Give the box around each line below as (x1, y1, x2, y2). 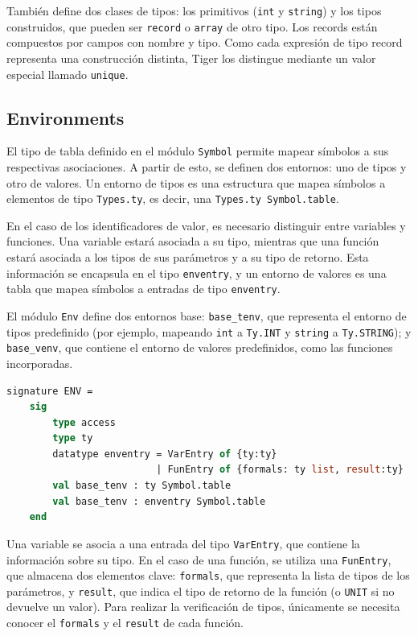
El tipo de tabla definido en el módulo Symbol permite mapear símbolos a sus (6, 142, 389, 159)
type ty (52, 432, 93, 444)
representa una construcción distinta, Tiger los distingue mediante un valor (6, 49, 376, 66)
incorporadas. (6, 354, 73, 371)
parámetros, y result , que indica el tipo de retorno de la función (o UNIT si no (6, 582, 395, 599)
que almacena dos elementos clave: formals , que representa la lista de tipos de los (6, 567, 410, 584)
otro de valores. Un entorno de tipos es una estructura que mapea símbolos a (6, 174, 386, 191)
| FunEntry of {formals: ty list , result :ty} (156, 464, 404, 476)
